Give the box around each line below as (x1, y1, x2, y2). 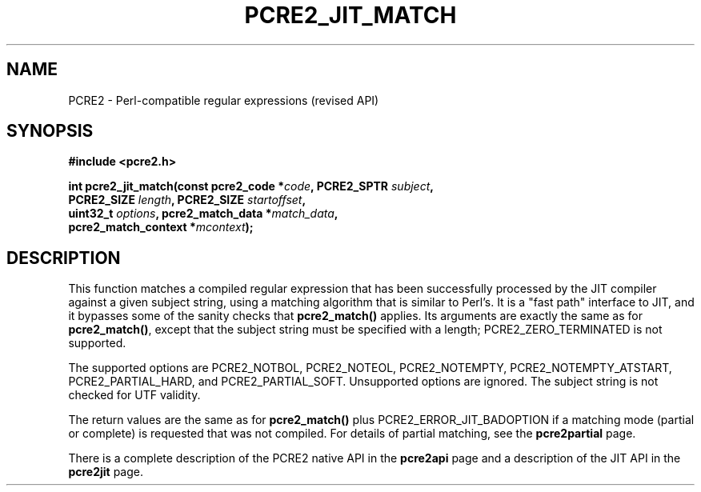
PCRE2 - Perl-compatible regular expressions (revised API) (68, 93, 379, 107)
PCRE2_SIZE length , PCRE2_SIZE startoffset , (68, 193, 306, 207)
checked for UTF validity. (68, 388, 201, 402)
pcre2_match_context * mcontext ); (68, 220, 254, 234)
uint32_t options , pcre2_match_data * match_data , (68, 206, 338, 221)
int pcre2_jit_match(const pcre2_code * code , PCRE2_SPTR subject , (68, 179, 434, 194)
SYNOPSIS (6, 121, 94, 142)
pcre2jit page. (68, 465, 143, 479)
